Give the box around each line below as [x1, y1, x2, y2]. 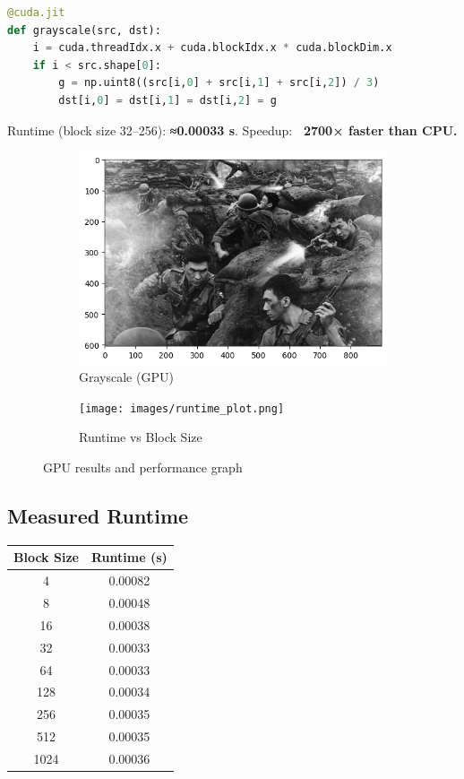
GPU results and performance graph [43, 458, 243, 477]
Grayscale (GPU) [79, 368, 174, 386]
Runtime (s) [90, 548, 168, 567]
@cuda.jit [7, 6, 65, 19]
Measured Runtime [7, 502, 189, 529]
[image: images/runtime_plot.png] [79, 402, 285, 415]
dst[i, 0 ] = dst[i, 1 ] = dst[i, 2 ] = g [58, 93, 277, 107]
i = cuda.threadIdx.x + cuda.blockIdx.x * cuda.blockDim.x [32, 41, 392, 55]
